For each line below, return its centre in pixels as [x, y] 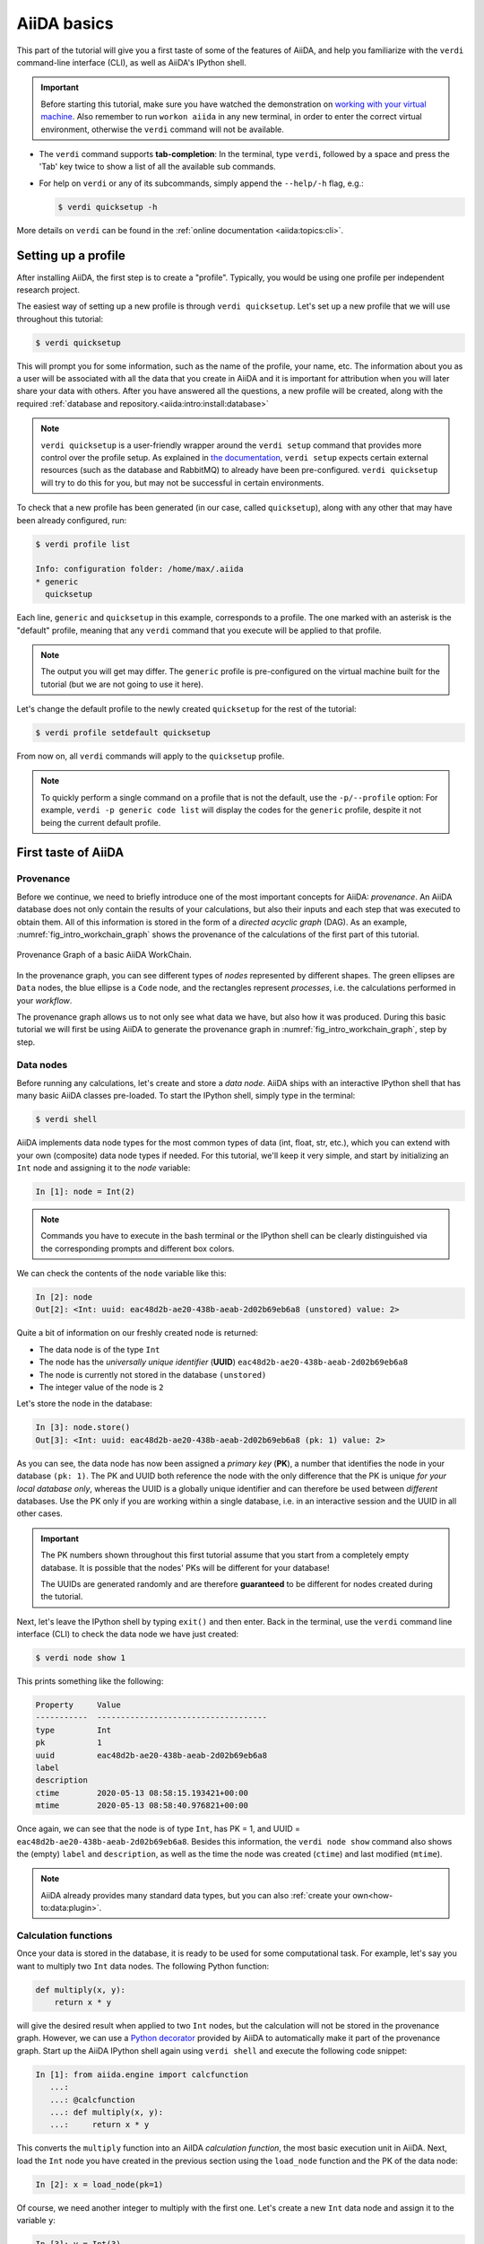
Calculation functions [65, 1935]
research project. [48, 289]
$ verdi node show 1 [80, 1658]
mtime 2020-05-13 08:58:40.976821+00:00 [142, 1806]
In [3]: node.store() [83, 1428]
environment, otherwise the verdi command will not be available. [162, 129]
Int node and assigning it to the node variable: [104, 1168]
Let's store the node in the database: [84, 1404]
